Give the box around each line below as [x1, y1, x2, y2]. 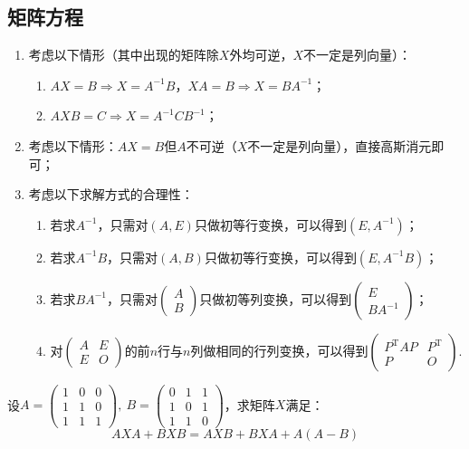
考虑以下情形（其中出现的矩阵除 [28, 45, 219, 64]
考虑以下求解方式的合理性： [28, 185, 194, 204]
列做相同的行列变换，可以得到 [190, 340, 368, 359]
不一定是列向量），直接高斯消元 [247, 136, 432, 155]
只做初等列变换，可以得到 [199, 289, 352, 308]
